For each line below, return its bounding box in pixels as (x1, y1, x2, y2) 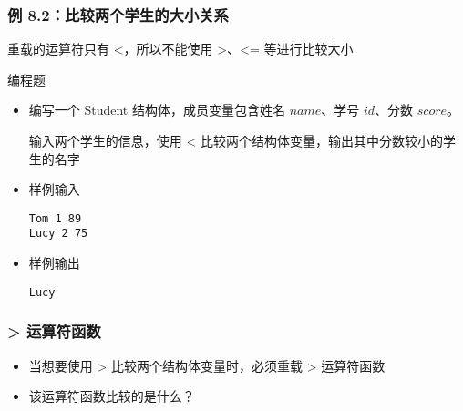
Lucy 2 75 (28, 227, 88, 241)
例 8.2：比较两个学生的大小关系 (7, 3, 229, 26)
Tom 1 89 (28, 211, 82, 225)
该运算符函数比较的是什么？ (28, 386, 195, 406)
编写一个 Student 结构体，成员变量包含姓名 (28, 100, 285, 119)
